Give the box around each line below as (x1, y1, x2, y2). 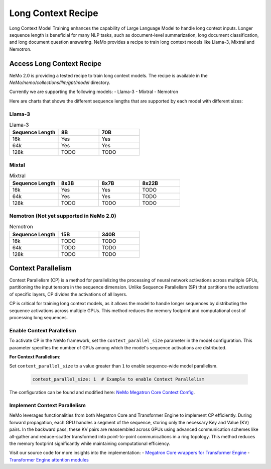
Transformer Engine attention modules (9, 456, 89, 462)
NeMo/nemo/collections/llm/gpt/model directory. (9, 79, 110, 85)
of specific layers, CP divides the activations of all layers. (9, 291, 127, 297)
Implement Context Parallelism (9, 402, 86, 409)
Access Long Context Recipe (9, 59, 102, 68)
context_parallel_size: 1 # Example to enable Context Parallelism (32, 377, 205, 382)
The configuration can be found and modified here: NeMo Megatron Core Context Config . (9, 390, 195, 396)
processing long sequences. (9, 315, 68, 321)
